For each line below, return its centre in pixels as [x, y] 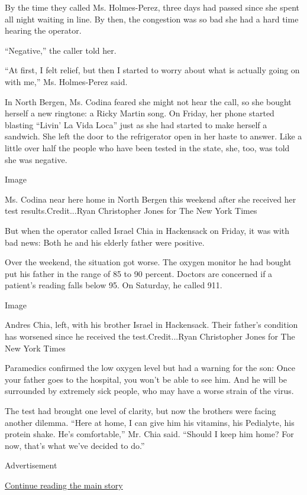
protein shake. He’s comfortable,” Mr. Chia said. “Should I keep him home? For [149, 434]
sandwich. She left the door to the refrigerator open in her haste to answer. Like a [153, 136]
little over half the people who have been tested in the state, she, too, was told [147, 147]
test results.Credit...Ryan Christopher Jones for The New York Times [131, 211]
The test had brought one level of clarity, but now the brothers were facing [140, 411]
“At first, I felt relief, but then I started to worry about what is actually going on [152, 70]
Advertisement [31, 465]
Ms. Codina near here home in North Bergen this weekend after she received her [151, 199]
